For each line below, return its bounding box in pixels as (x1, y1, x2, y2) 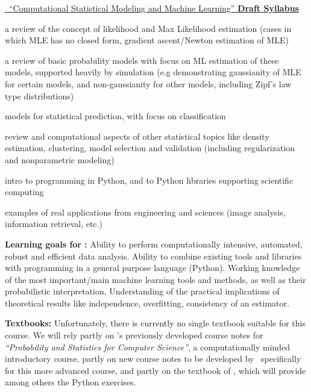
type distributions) (5, 89, 74, 102)
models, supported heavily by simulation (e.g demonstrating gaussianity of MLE (5, 66, 301, 78)
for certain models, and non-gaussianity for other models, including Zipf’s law (5, 77, 292, 90)
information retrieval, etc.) (5, 217, 102, 230)
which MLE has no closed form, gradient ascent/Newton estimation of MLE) (5, 34, 289, 46)
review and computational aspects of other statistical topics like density (5, 129, 269, 142)
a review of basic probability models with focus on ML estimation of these (5, 54, 279, 66)
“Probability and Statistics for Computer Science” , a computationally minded (5, 340, 291, 353)
